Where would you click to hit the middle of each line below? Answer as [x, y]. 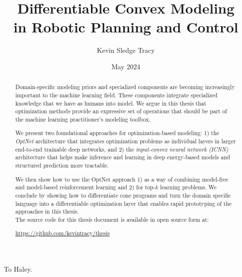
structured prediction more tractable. [62, 165]
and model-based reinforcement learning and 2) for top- [85, 187]
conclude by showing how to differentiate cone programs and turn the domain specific [123, 195]
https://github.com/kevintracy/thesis [62, 233]
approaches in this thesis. [47, 211]
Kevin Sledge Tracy [126, 50]
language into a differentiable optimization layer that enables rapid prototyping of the [123, 203]
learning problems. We [188, 187]
